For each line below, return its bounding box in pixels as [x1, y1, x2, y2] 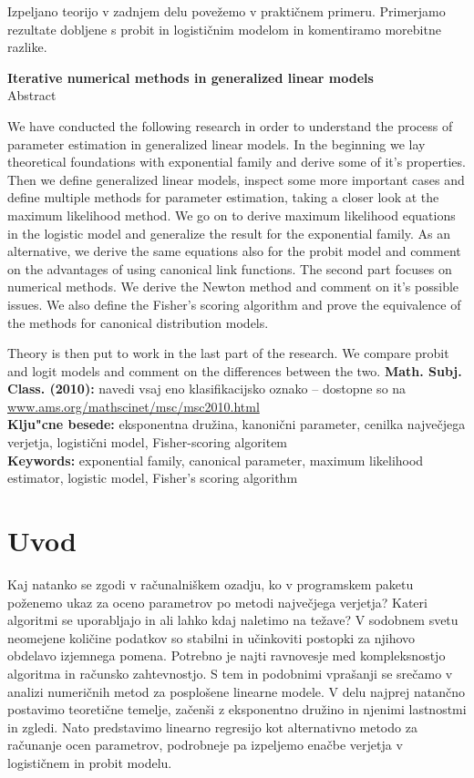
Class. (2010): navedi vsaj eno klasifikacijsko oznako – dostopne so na [7, 379, 407, 398]
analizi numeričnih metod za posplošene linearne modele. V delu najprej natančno [7, 681, 465, 701]
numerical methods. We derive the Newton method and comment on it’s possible [7, 277, 459, 296]
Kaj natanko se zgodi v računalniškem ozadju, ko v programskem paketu [7, 574, 414, 593]
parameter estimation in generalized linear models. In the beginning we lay [7, 134, 426, 153]
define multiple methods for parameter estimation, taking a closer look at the [7, 188, 439, 207]
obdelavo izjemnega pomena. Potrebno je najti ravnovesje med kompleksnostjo [7, 646, 446, 665]
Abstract [7, 86, 57, 105]
